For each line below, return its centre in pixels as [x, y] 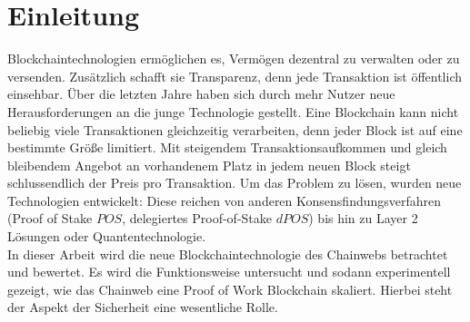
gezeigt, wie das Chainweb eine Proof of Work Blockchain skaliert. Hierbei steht [230, 289]
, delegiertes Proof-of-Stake [197, 218]
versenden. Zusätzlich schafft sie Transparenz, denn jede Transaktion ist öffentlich [235, 76]
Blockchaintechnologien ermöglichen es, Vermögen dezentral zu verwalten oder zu [234, 59]
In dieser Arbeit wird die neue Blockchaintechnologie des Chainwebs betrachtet [228, 254]
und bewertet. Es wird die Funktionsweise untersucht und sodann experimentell [229, 272]
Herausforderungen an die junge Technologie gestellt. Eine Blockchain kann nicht [233, 111]
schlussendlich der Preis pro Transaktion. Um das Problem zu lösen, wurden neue [235, 183]
